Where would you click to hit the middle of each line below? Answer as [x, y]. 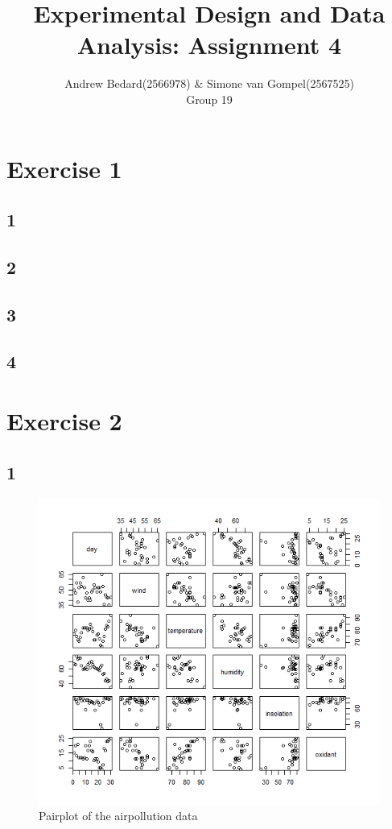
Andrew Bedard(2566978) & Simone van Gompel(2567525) [209, 83]
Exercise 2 [64, 421]
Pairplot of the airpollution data [118, 816]
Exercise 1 [64, 168]
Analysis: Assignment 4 [209, 45]
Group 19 [209, 99]
